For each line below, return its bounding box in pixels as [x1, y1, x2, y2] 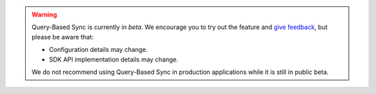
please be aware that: [31, 32, 94, 41]
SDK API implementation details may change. [49, 55, 179, 64]
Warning [31, 10, 57, 19]
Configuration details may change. [49, 46, 148, 54]
